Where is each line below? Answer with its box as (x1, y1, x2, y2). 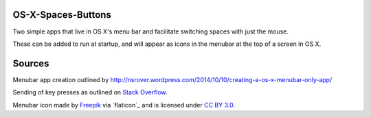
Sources (12, 57, 49, 69)
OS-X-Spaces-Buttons (12, 9, 111, 21)
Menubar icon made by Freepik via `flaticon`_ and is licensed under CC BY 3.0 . (12, 101, 235, 109)
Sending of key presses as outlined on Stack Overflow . (12, 88, 168, 96)
